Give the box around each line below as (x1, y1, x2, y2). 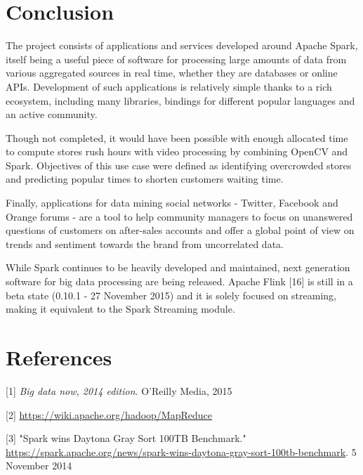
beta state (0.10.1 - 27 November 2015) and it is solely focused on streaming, (6, 287, 336, 302)
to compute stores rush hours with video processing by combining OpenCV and (6, 144, 348, 159)
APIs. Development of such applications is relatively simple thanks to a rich (6, 79, 332, 93)
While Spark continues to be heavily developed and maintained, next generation (6, 260, 350, 275)
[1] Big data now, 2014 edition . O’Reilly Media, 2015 (6, 383, 232, 398)
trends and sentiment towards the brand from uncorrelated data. (6, 236, 284, 251)
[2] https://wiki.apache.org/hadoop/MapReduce (6, 407, 212, 422)
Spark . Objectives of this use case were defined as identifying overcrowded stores (6, 157, 352, 172)
